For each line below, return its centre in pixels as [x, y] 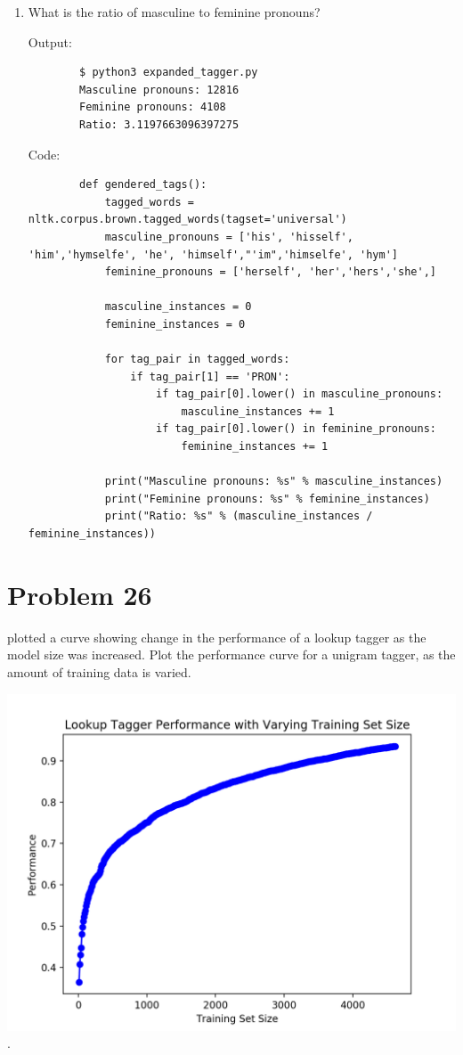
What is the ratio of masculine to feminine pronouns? [174, 12]
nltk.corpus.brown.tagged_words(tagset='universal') [187, 220]
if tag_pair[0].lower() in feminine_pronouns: [296, 429]
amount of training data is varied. [99, 671]
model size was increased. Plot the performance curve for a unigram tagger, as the [231, 654]
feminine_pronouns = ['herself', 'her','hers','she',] [270, 272]
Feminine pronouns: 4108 [153, 107]
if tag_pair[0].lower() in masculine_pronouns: [299, 394]
